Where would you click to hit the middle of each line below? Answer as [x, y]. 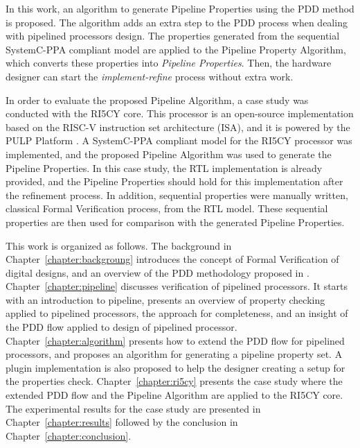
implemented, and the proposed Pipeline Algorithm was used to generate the [169, 154]
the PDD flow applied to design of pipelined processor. [121, 327]
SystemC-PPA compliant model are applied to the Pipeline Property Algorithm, [176, 49]
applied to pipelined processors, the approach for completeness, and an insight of [177, 313]
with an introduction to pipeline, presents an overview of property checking [165, 299]
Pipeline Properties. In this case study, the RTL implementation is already [164, 167]
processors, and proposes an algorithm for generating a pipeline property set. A [174, 354]
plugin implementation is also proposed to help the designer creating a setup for [175, 367]
